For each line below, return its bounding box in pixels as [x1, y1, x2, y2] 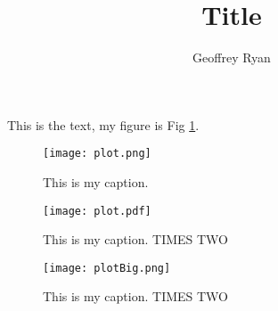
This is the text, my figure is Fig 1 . [7, 115, 200, 134]
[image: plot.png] [43, 147, 151, 160]
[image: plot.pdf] [43, 204, 151, 217]
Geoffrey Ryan [192, 48, 271, 67]
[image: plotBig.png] [43, 261, 171, 274]
